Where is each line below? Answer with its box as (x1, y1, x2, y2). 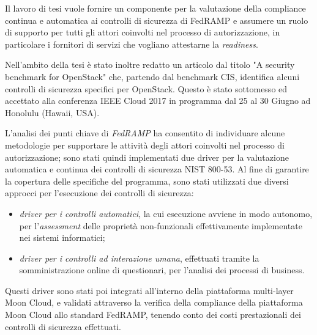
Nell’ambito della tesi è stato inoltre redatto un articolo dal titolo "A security (5, 58, 295, 71)
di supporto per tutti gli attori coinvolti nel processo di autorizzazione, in (5, 26, 280, 39)
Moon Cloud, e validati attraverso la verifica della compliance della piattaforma (5, 296, 303, 309)
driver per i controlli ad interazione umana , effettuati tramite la (19, 251, 259, 264)
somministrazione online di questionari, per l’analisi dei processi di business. (19, 263, 305, 276)
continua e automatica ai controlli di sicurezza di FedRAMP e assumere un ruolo (5, 13, 308, 26)
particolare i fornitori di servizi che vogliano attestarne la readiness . (5, 37, 258, 50)
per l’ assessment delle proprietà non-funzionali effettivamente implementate (19, 219, 302, 232)
